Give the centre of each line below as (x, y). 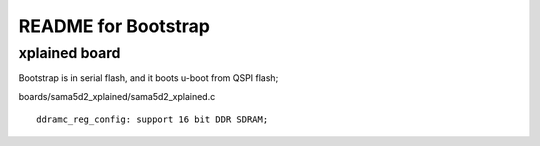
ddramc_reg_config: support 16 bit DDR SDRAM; (152, 119)
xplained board (69, 53)
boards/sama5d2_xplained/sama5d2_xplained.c (117, 96)
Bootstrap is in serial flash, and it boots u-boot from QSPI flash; (148, 78)
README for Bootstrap (114, 26)
